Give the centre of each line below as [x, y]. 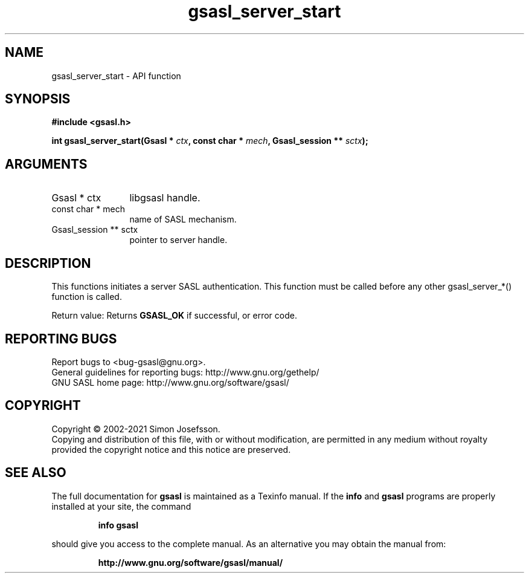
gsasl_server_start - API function [116, 76]
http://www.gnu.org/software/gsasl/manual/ [191, 562]
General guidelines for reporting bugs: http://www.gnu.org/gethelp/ [185, 372]
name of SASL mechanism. [183, 219]
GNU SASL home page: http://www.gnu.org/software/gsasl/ [170, 382]
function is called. [87, 297]
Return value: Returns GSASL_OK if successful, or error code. [174, 316]
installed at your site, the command [121, 506]
